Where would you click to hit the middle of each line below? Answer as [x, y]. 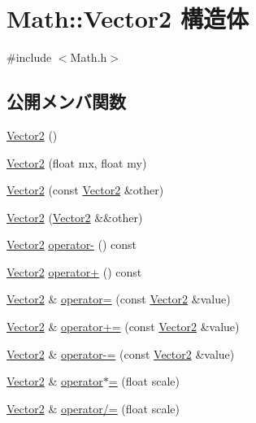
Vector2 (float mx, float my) [77, 162]
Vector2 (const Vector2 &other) [85, 190]
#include [29, 57]
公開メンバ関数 [66, 101]
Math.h [89, 57]
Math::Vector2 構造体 [128, 18]
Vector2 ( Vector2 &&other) [75, 217]
